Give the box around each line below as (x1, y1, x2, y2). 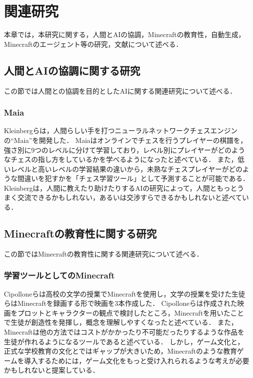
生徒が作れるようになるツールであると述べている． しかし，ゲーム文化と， (4, 336, 244, 346)
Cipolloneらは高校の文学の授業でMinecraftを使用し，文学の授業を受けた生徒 (4, 288, 246, 298)
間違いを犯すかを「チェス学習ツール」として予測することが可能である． (17, 173, 250, 183)
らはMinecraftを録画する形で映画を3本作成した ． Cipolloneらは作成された (4, 298, 237, 308)
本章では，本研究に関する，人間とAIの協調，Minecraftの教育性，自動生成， (4, 29, 245, 40)
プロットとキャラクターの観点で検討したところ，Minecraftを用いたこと (17, 307, 244, 318)
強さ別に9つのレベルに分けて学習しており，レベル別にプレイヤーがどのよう (4, 144, 245, 155)
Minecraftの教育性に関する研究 (4, 226, 157, 241)
